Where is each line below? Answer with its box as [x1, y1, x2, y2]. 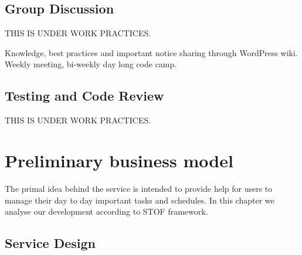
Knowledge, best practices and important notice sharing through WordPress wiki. [5, 46, 298, 58]
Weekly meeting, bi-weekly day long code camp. [5, 58, 177, 70]
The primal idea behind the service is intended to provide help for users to [5, 182, 273, 194]
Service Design [5, 234, 96, 252]
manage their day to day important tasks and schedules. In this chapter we [5, 194, 274, 206]
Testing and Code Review [5, 87, 164, 105]
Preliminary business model [5, 148, 233, 172]
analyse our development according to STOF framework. [5, 205, 208, 218]
